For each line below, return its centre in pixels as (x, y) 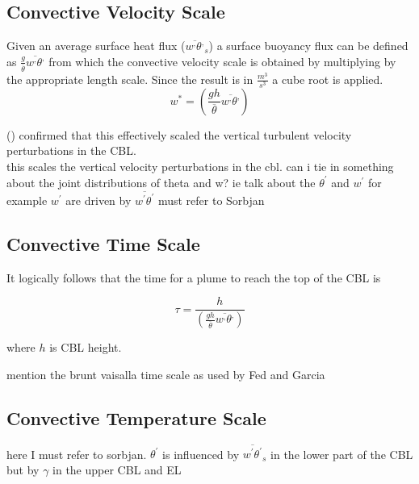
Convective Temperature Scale (136, 417)
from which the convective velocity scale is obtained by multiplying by (222, 61)
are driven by (98, 200)
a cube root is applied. (328, 79)
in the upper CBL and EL (117, 469)
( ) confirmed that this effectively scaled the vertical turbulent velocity (179, 134)
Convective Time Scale (103, 243)
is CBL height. (86, 347)
